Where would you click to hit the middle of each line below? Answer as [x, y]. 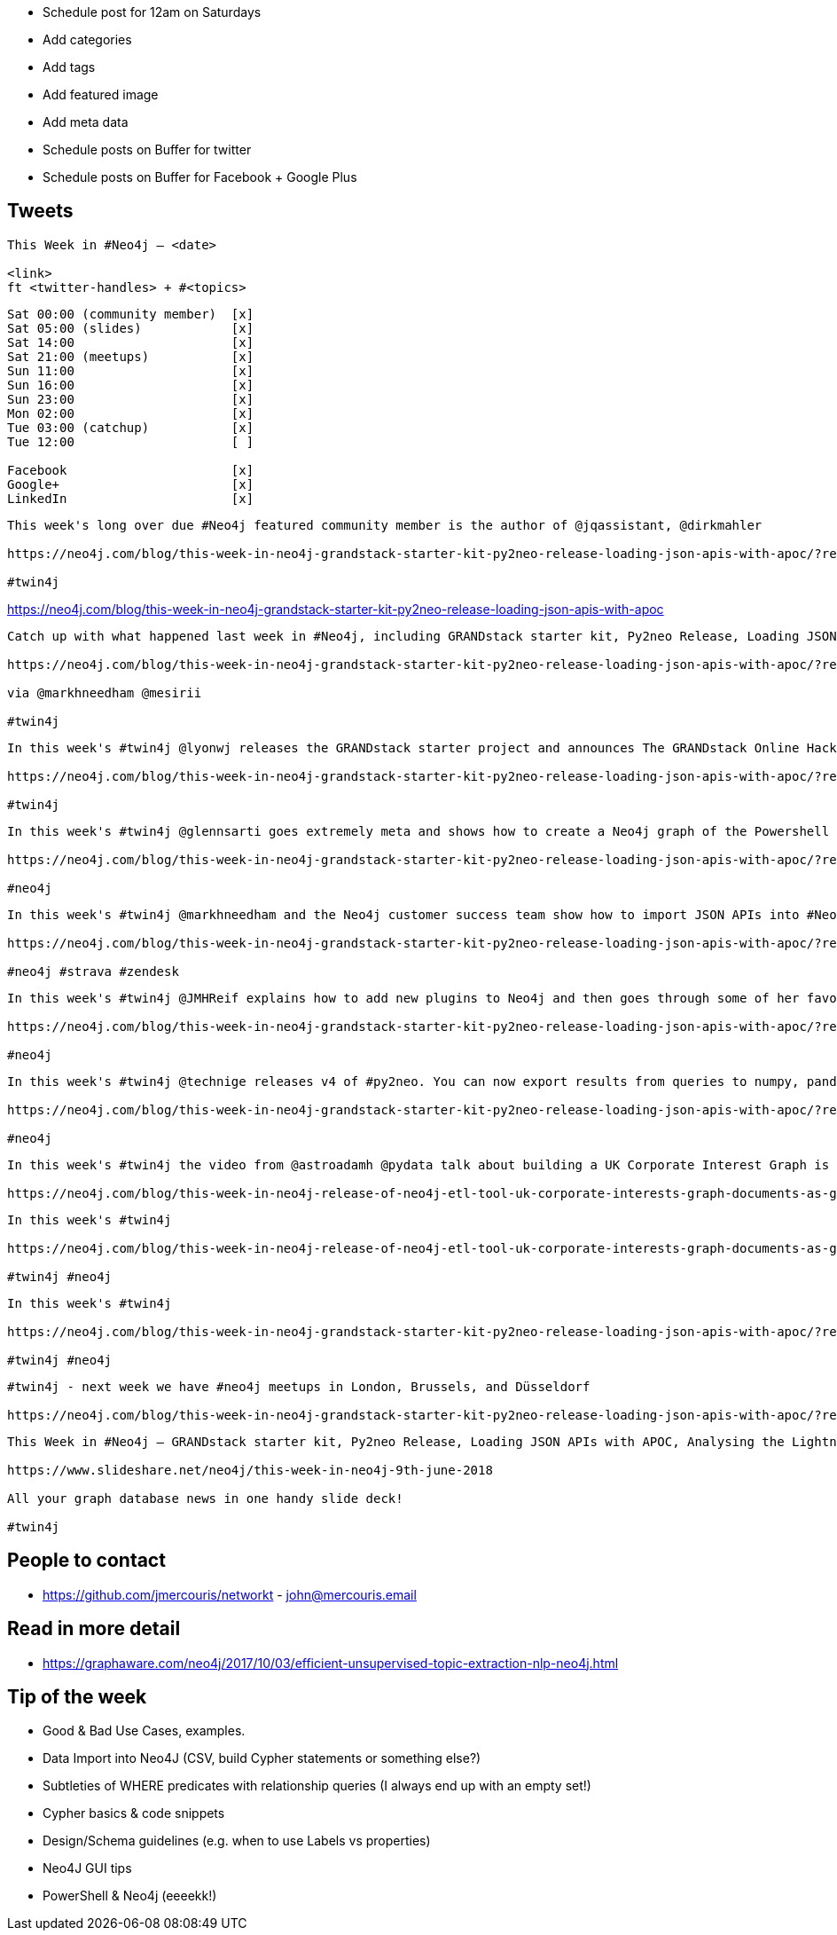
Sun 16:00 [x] [131, 385]
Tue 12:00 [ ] [131, 441]
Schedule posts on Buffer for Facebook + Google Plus [200, 177]
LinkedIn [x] [131, 498]
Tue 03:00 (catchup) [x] [131, 427]
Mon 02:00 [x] [131, 413]
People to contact [86, 1561]
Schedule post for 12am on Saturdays [152, 12]
